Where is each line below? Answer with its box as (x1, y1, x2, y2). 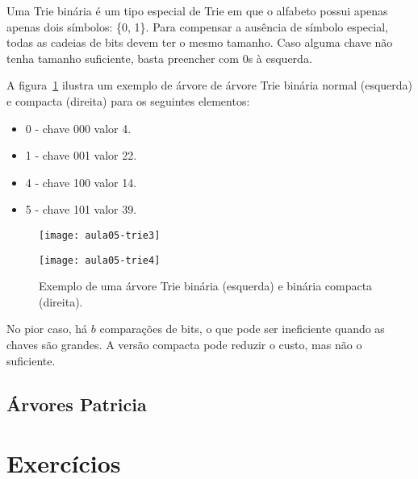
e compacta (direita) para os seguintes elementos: (6, 92, 250, 109)
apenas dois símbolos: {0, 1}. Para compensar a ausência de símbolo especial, (6, 18, 388, 35)
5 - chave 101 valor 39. (25, 201, 137, 218)
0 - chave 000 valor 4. (25, 119, 132, 136)
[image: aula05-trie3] (39, 229, 161, 241)
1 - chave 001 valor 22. (25, 147, 137, 164)
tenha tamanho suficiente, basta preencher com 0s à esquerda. (6, 49, 312, 66)
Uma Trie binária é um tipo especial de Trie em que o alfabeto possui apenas (6, 2, 388, 19)
